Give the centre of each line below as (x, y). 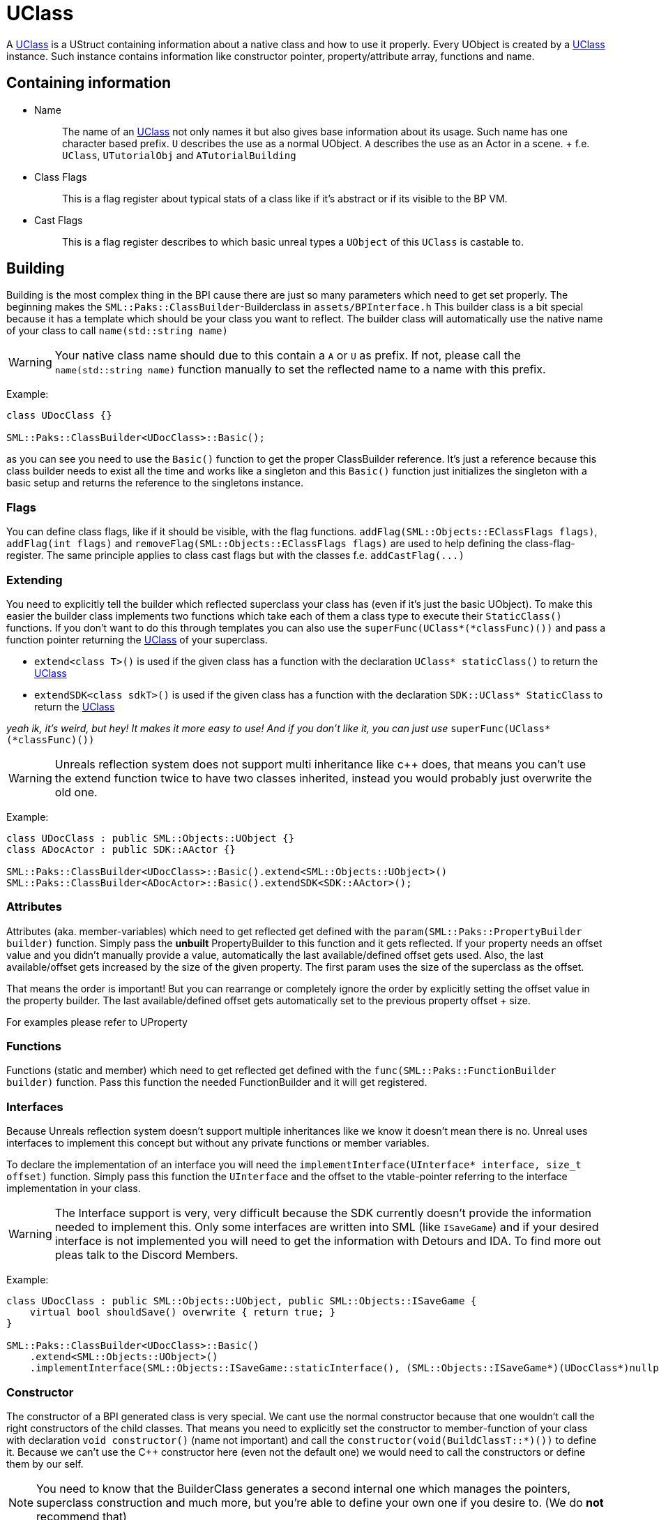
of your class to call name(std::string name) (117, 331)
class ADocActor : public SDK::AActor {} (121, 849)
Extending (35, 580)
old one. (76, 792)
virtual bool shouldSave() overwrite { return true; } (183, 1312)
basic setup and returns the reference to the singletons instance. (155, 483)
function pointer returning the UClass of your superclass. (137, 639)
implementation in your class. (74, 1189)
